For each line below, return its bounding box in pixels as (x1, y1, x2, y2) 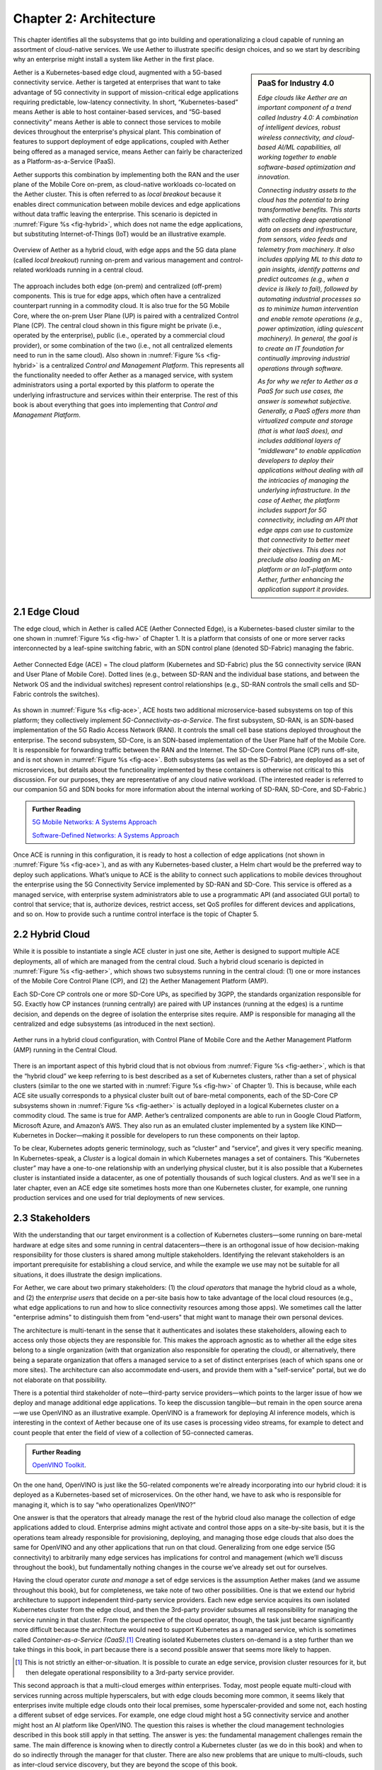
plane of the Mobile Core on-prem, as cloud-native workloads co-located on (13, 181, 236, 189)
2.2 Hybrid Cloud (13, 928, 91, 941)
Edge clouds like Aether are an (257, 93, 348, 102)
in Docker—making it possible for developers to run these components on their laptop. (48, 1131, 301, 1139)
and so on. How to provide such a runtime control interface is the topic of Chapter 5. (13, 910, 259, 918)
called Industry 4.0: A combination (257, 113, 359, 122)
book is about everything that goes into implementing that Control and (13, 401, 218, 409)
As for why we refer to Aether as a (257, 377, 359, 385)
